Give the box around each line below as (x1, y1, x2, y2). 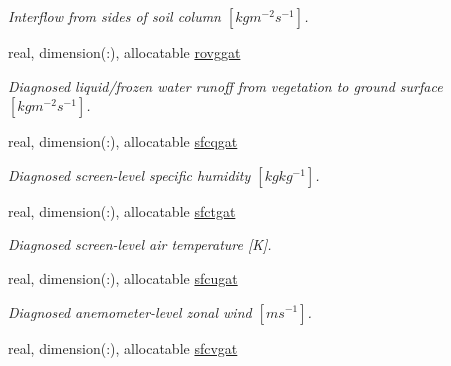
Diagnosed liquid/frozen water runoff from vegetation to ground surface (8, 75, 443, 96)
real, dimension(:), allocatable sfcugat (8, 267, 238, 288)
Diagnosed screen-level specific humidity (8, 164, 251, 185)
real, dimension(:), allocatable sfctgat (8, 200, 236, 221)
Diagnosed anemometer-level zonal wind (8, 301, 252, 322)
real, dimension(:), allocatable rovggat (8, 42, 241, 62)
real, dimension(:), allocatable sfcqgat (8, 131, 238, 152)
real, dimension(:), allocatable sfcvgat (8, 337, 238, 358)
